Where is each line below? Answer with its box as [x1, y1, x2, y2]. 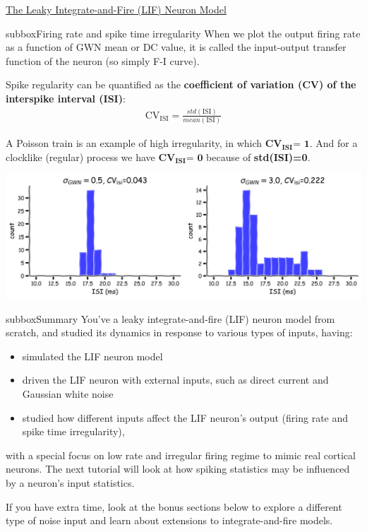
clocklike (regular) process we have [6, 149, 155, 164]
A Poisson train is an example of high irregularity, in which [6, 136, 263, 150]
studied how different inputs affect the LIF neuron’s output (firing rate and [22, 410, 349, 425]
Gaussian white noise [22, 386, 114, 401]
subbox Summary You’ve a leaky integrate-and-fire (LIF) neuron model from [6, 311, 335, 326]
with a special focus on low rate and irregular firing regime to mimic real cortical [6, 447, 356, 462]
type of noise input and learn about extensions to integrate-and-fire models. [6, 513, 333, 528]
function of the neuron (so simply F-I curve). [6, 53, 200, 68]
